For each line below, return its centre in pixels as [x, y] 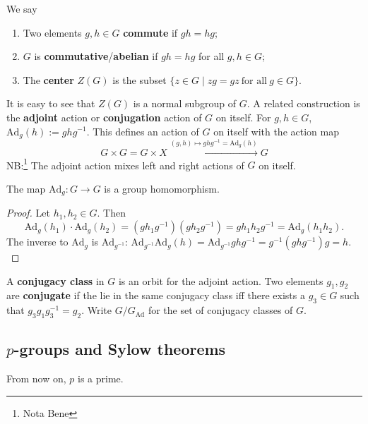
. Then [111, 213]
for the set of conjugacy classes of [220, 310]
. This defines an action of [143, 131]
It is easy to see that [51, 103]
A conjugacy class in [55, 280]
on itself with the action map [276, 131]
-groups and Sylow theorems [120, 349]
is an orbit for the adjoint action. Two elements [221, 280]
